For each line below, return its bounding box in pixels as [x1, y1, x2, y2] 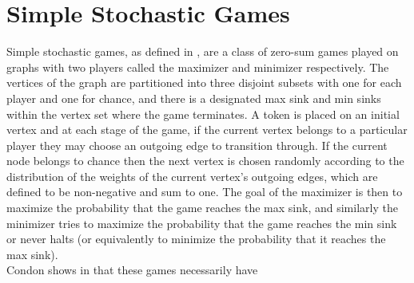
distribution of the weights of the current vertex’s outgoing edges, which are [6, 167, 378, 184]
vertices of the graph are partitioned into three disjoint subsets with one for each [6, 74, 402, 91]
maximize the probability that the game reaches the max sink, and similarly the [6, 199, 398, 216]
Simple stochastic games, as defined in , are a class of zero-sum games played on [6, 43, 399, 60]
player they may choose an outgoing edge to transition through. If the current [6, 136, 388, 153]
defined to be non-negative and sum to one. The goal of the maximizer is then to [6, 183, 403, 200]
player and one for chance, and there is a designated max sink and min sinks [6, 89, 381, 106]
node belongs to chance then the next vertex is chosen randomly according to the [6, 152, 404, 169]
